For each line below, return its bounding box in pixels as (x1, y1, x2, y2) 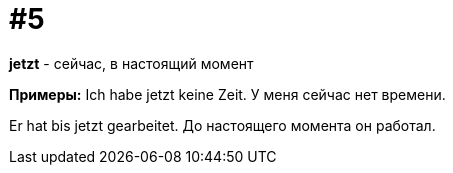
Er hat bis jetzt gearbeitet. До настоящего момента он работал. (9, 116, 436, 134)
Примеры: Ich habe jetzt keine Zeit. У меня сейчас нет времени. (9, 85, 446, 103)
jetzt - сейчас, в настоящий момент (9, 54, 254, 72)
